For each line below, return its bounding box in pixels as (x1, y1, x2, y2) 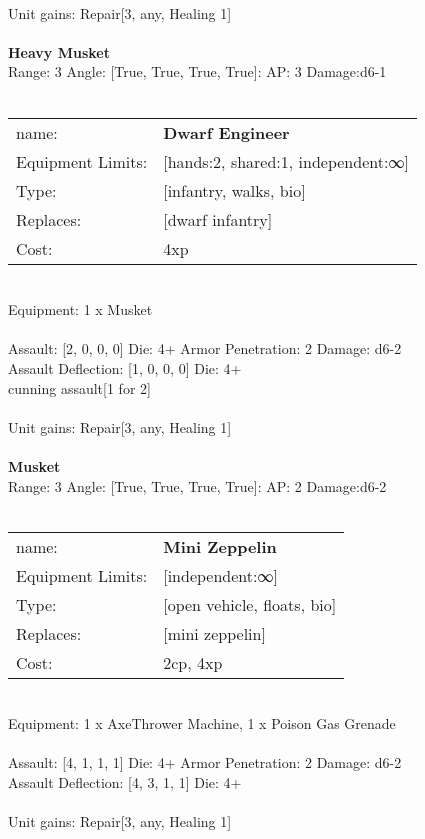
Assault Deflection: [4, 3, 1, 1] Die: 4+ (8, 772, 242, 793)
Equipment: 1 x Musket (8, 299, 153, 320)
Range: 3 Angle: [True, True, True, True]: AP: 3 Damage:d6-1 (8, 61, 387, 82)
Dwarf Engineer (163, 120, 290, 144)
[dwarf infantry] (163, 207, 273, 231)
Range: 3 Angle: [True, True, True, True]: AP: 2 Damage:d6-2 (8, 475, 387, 496)
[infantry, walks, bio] (163, 178, 306, 202)
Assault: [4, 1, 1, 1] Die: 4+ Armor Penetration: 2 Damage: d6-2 (8, 752, 402, 773)
